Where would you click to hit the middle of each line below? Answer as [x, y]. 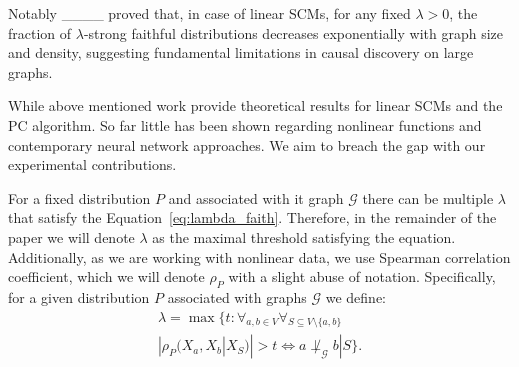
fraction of [40, 32]
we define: [355, 296]
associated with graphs [237, 296]
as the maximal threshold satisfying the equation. [304, 236]
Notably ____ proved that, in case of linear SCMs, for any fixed [209, 13]
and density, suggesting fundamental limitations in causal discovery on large [241, 52]
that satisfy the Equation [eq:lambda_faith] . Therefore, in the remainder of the [252, 217]
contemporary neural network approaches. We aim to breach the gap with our [247, 144]
